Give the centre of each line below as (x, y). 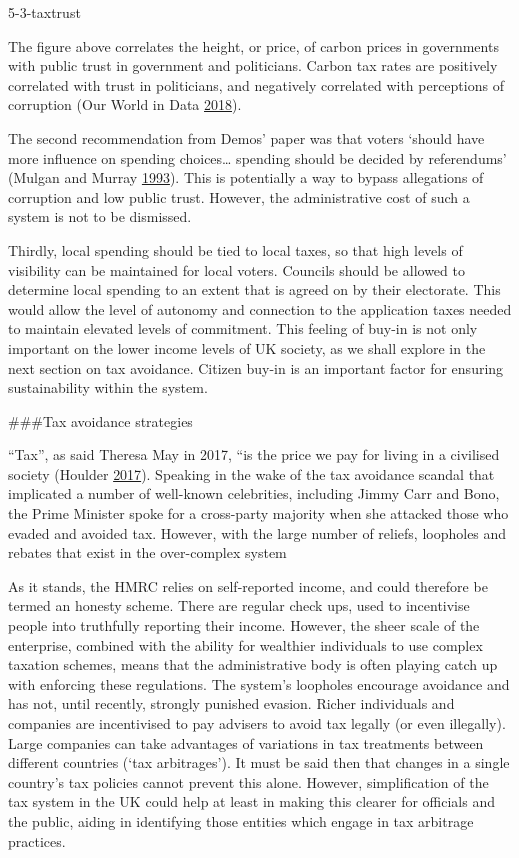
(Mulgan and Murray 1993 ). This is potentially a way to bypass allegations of (246, 177)
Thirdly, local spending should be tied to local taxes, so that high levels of (235, 249)
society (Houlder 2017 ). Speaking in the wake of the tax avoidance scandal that (251, 473)
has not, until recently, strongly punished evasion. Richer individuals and (231, 703)
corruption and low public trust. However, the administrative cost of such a (239, 196)
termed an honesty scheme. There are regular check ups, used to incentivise (239, 605)
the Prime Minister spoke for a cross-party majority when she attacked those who (258, 513)
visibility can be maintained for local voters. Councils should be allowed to (236, 269)
